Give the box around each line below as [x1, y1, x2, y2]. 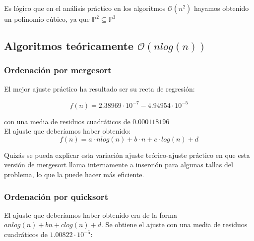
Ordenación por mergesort [4, 64, 112, 76]
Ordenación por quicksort [4, 190, 108, 202]
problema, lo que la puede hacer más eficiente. [4, 169, 144, 180]
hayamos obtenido [194, 3, 249, 13]
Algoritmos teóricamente [4, 38, 133, 53]
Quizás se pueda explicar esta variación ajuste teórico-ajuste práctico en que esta [4, 149, 250, 160]
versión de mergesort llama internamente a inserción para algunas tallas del [4, 159, 233, 170]
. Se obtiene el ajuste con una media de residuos [101, 219, 248, 230]
